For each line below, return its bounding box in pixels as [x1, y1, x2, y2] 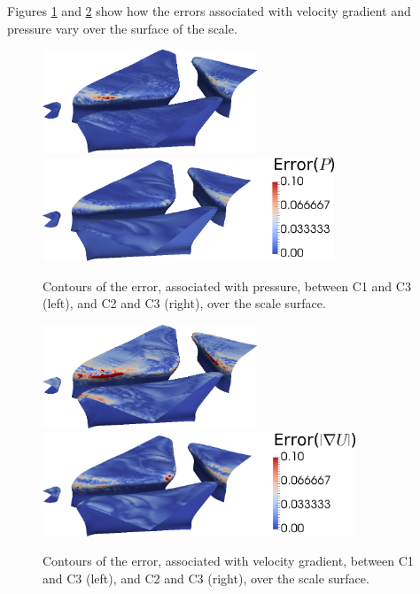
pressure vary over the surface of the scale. [7, 19, 237, 37]
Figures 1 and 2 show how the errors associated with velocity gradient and [7, 2, 411, 19]
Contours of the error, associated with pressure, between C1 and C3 [43, 276, 411, 295]
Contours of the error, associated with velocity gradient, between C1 [43, 552, 414, 570]
